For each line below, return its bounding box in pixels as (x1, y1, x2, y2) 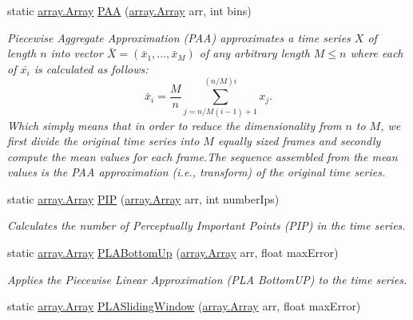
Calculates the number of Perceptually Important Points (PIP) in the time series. (7, 217, 406, 234)
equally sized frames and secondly (217, 132, 381, 149)
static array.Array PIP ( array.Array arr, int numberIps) (7, 190, 280, 207)
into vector (50, 45, 103, 61)
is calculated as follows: (34, 60, 149, 77)
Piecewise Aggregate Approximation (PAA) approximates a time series (7, 29, 351, 45)
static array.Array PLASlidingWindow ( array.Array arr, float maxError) (7, 298, 361, 314)
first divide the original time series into (7, 132, 200, 149)
